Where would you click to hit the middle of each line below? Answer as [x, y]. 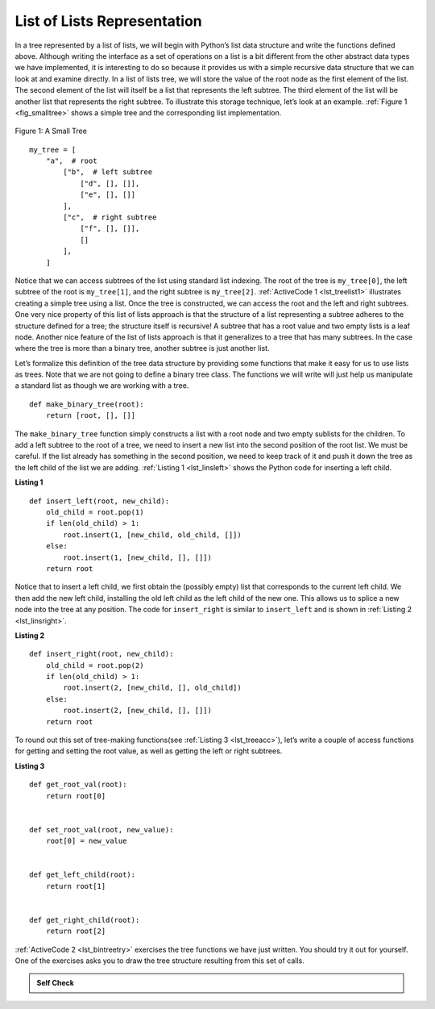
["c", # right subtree [110, 217]
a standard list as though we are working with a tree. [102, 386]
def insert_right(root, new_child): [101, 654]
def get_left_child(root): [83, 875]
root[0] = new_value [86, 841]
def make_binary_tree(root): [87, 404]
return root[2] [76, 931]
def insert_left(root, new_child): [99, 501]
